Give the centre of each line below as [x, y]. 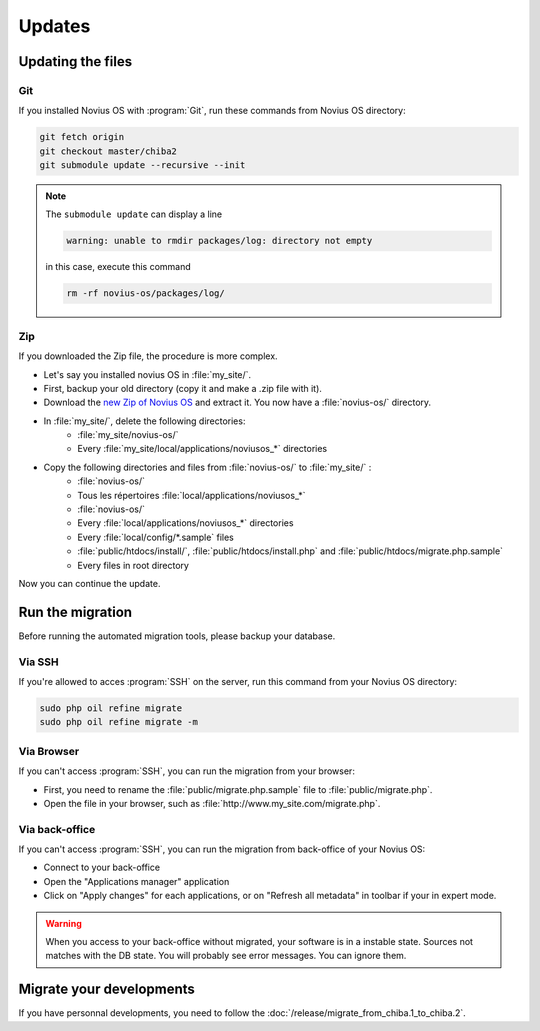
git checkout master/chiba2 [108, 151]
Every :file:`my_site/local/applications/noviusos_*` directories [202, 449]
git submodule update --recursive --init [142, 165]
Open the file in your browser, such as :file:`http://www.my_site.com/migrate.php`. [212, 803]
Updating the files [75, 61]
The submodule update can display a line [134, 214]
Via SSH [38, 662]
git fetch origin [82, 137]
